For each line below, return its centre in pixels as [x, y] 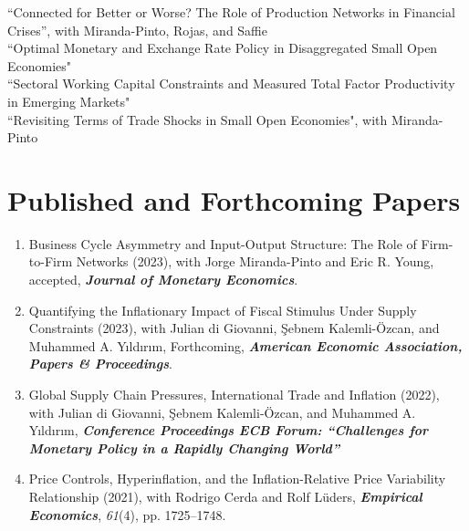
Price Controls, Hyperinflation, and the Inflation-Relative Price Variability [237, 479]
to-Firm [51, 261]
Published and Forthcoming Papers [234, 199]
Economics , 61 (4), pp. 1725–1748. [127, 514]
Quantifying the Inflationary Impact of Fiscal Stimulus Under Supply [223, 310]
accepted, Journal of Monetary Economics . [163, 280]
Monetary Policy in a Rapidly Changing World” [184, 448]
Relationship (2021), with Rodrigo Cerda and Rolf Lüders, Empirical [225, 496]
